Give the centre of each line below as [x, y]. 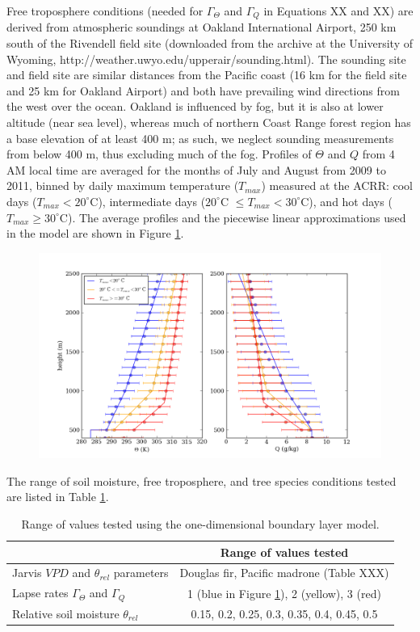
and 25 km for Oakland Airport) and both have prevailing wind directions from [203, 90]
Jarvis [27, 573]
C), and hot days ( [346, 201]
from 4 [378, 154]
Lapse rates [40, 593]
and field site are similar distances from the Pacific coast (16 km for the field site [207, 75]
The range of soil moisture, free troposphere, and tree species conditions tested [202, 480]
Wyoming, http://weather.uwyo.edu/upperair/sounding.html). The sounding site [206, 59]
